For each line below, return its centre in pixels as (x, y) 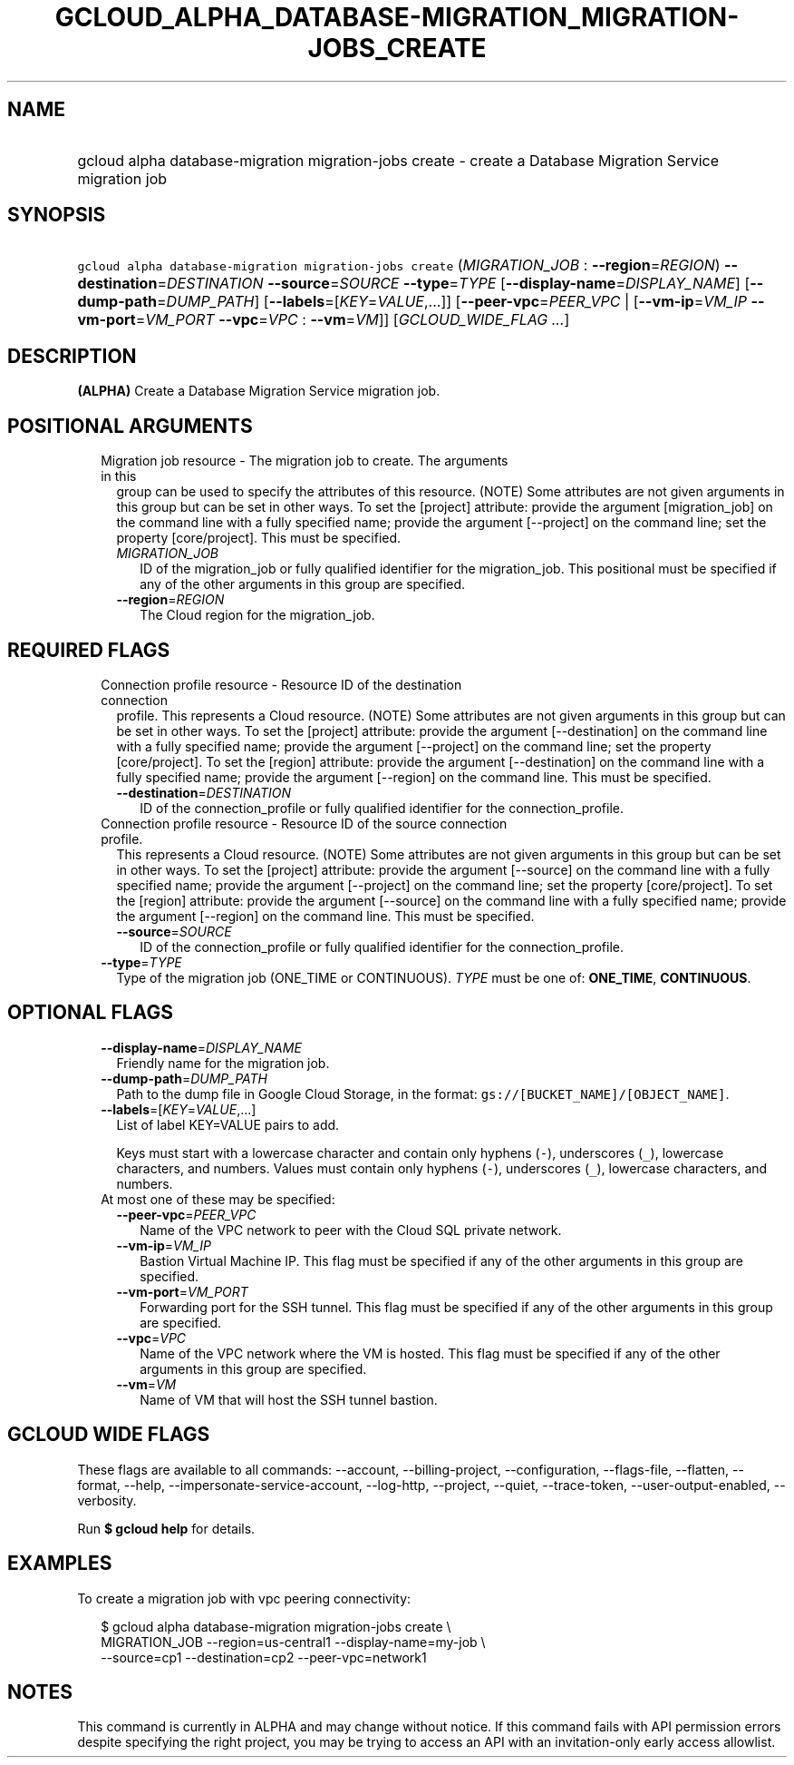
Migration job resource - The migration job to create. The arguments (305, 461)
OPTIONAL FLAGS (90, 1013)
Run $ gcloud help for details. (166, 1528)
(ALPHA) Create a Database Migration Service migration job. (259, 391)
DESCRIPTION (72, 356)
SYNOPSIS (57, 215)
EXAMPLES (60, 1564)
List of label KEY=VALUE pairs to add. (228, 1124)
